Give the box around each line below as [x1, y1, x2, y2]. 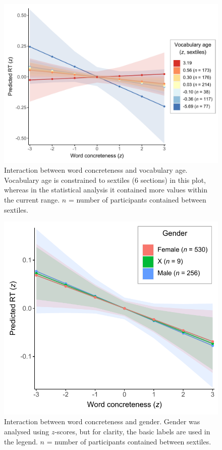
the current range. [4, 194, 60, 205]
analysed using [4, 426, 49, 437]
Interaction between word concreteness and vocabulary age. [4, 165, 188, 175]
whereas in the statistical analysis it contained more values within [4, 184, 208, 195]
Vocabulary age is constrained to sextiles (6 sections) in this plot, [4, 174, 206, 185]
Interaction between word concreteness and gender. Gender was [4, 416, 200, 427]
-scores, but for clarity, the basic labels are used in [54, 426, 210, 437]
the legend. [4, 436, 38, 446]
